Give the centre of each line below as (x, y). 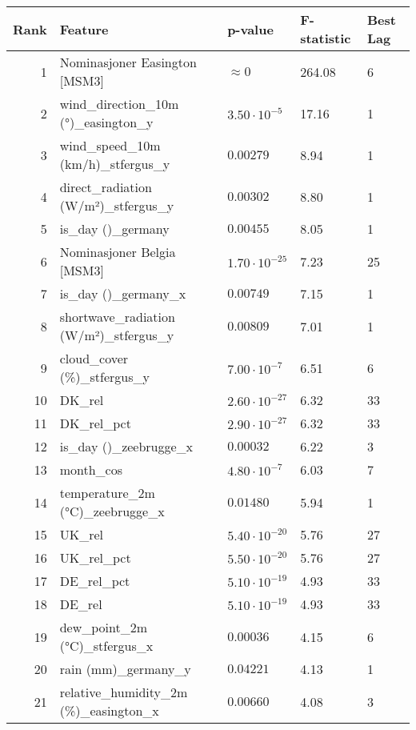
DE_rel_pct (95, 581)
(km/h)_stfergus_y (115, 164)
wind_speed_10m (110, 145)
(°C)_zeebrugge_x (112, 511)
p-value (250, 29)
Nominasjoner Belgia (118, 252)
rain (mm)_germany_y (125, 669)
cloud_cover (94, 358)
